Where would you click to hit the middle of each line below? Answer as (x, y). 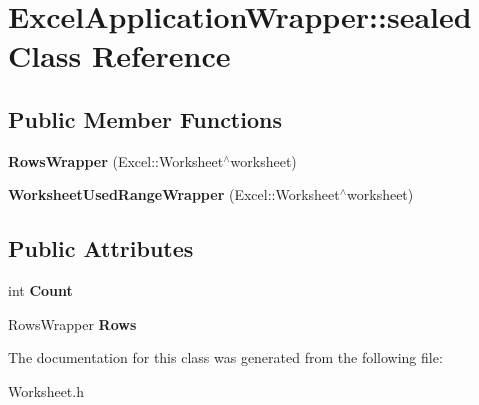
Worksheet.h (46, 390)
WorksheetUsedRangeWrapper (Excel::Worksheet (174, 194)
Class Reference (119, 55)
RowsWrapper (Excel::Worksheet (116, 160)
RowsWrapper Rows (72, 323)
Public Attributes (101, 248)
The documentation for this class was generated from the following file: (225, 357)
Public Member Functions (145, 118)
